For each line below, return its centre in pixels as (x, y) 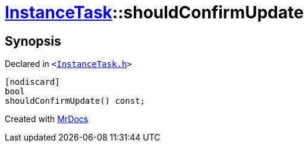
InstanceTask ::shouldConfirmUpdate (154, 12)
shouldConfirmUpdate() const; (75, 101)
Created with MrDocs (47, 119)
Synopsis (33, 41)
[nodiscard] (32, 82)
